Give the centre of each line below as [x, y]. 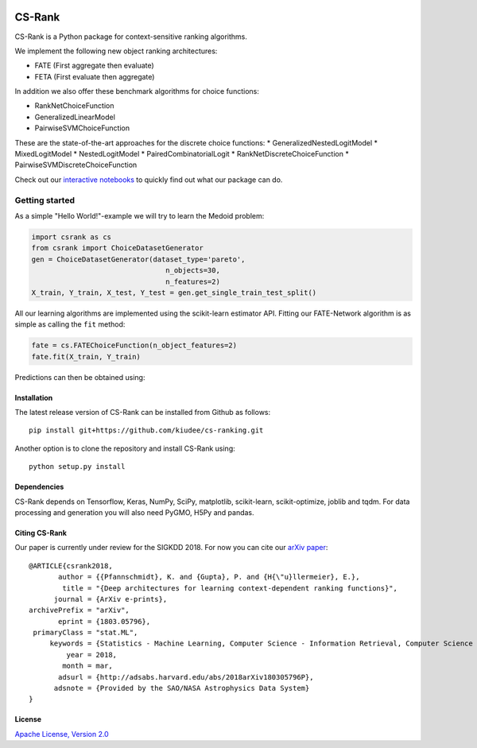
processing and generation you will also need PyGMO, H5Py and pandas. [134, 512]
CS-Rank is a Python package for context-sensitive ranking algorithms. [131, 37]
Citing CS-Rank [41, 533]
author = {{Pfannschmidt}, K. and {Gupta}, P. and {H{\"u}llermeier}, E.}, [209, 577]
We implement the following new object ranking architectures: [116, 51]
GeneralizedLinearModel [75, 117]
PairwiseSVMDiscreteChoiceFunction [76, 165]
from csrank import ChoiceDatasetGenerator [118, 248]
